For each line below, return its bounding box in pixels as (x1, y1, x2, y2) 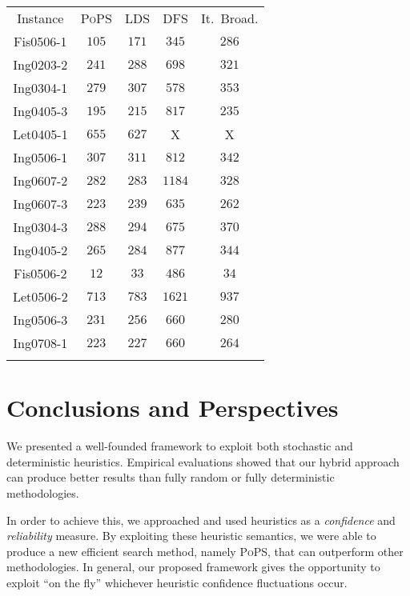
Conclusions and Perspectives (6, 391, 339, 424)
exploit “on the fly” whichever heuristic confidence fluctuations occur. (6, 574, 348, 590)
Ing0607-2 (13, 171, 68, 190)
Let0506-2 (13, 287, 68, 306)
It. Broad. (201, 9, 259, 27)
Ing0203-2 (13, 55, 68, 74)
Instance (17, 9, 64, 27)
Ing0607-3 (13, 194, 68, 213)
